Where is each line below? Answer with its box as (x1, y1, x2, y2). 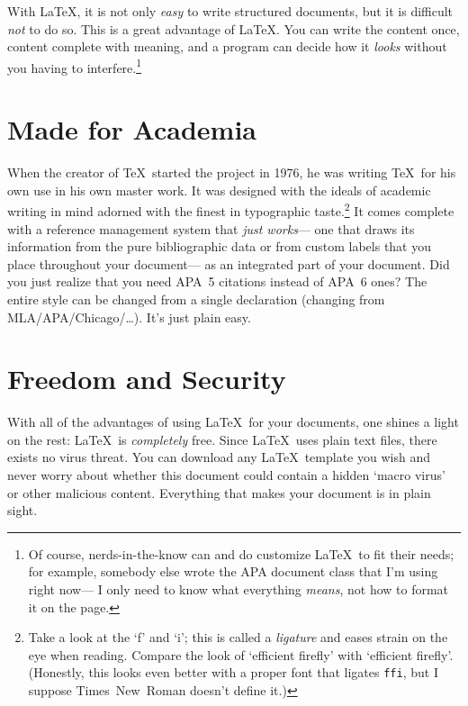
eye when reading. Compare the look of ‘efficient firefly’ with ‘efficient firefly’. (28, 645, 454, 664)
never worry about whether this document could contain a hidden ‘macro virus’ (7, 466, 445, 484)
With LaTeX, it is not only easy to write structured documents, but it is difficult (7, 2, 454, 20)
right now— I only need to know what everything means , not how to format (28, 580, 449, 599)
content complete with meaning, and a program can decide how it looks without (7, 37, 447, 56)
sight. (7, 501, 38, 520)
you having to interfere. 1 (7, 55, 142, 77)
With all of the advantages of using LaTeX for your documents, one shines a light (7, 412, 459, 431)
